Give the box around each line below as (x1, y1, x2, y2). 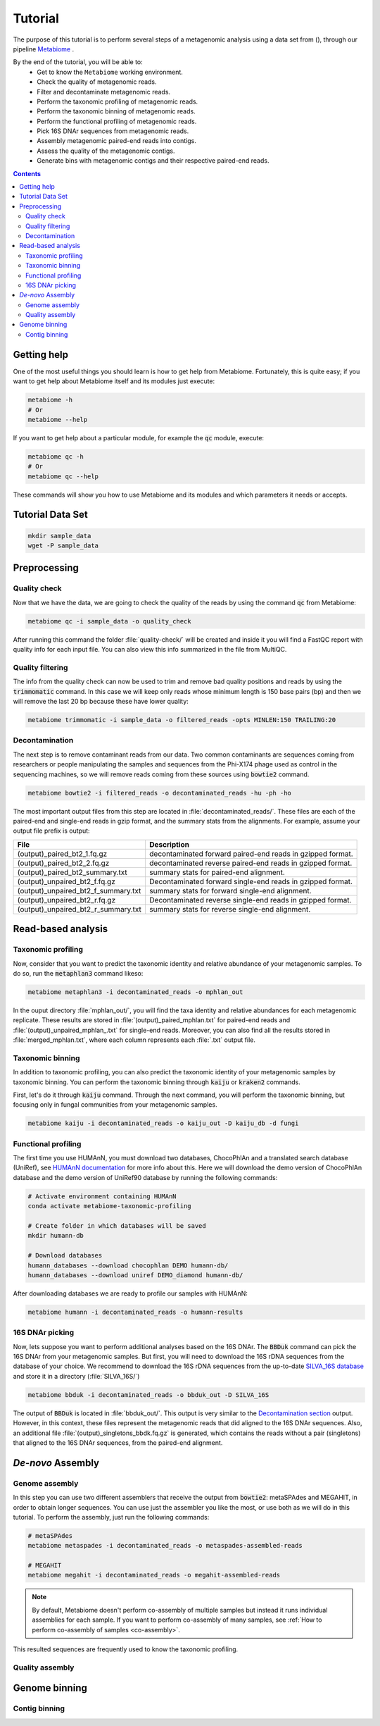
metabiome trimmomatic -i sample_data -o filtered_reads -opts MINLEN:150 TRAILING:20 (27, 716, 336, 724)
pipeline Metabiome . (13, 44, 74, 53)
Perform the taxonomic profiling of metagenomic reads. (37, 97, 198, 106)
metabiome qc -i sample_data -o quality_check (27, 617, 191, 625)
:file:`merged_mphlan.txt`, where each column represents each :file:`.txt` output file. (13, 1036, 256, 1044)
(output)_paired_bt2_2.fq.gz (17, 858, 110, 868)
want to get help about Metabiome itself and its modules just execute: (13, 377, 215, 385)
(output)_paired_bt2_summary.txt (17, 867, 128, 877)
